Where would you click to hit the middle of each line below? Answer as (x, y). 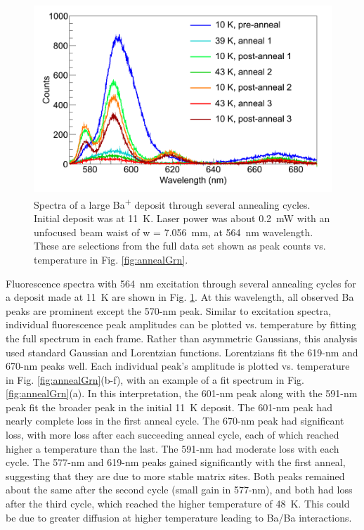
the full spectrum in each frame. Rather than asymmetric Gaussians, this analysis (182, 338)
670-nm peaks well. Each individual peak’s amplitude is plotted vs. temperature (178, 366)
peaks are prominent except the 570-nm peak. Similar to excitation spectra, (169, 310)
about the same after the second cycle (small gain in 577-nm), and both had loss (179, 490)
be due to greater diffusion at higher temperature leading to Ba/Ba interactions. (179, 517)
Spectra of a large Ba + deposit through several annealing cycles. (172, 203)
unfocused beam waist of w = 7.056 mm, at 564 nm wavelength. (174, 232)
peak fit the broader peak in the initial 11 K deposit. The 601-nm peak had (169, 407)
